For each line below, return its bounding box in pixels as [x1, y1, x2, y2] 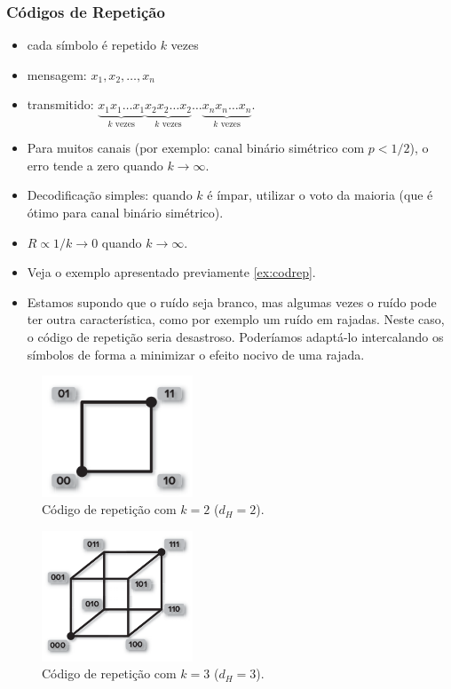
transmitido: [27, 95, 94, 114]
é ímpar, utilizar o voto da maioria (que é [207, 186, 433, 204]
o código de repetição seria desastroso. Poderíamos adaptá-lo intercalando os [27, 328, 444, 346]
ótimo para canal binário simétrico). [27, 203, 224, 222]
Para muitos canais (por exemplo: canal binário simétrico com [27, 139, 365, 157]
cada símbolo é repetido [27, 36, 156, 54]
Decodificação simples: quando [27, 186, 193, 204]
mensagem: [27, 65, 87, 83]
